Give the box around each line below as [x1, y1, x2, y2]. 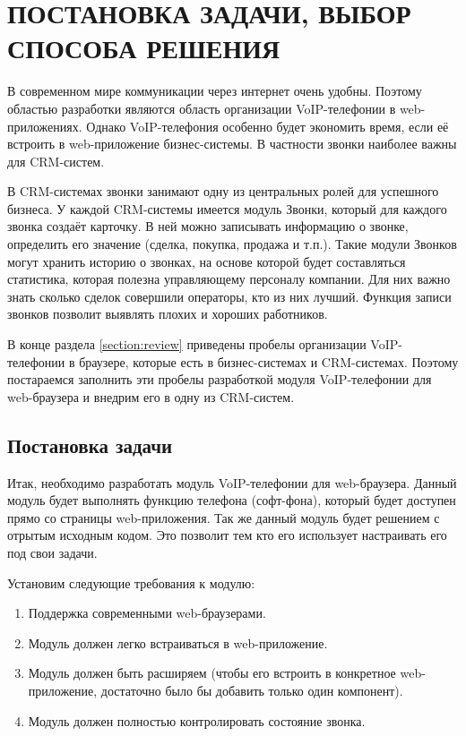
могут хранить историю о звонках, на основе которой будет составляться [7, 252, 406, 270]
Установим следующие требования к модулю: [7, 573, 255, 592]
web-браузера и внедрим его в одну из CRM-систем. [7, 387, 295, 406]
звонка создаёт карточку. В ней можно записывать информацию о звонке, [7, 217, 409, 235]
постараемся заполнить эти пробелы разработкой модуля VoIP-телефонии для [7, 370, 432, 389]
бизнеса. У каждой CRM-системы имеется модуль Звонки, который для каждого [7, 199, 447, 218]
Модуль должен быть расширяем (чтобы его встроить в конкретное [28, 663, 396, 682]
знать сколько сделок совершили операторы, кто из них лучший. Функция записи [7, 287, 452, 305]
